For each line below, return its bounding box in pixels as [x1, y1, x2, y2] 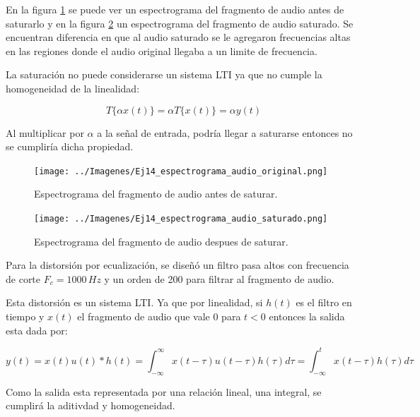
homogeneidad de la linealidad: [6, 80, 140, 95]
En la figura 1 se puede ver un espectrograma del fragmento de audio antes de [6, 2, 344, 16]
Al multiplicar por [6, 125, 84, 140]
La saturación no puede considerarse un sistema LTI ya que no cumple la [6, 67, 322, 82]
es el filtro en [296, 295, 352, 310]
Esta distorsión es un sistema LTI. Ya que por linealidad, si [6, 295, 263, 310]
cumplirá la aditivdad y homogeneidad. [6, 398, 175, 413]
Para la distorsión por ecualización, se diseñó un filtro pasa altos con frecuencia [6, 258, 349, 272]
